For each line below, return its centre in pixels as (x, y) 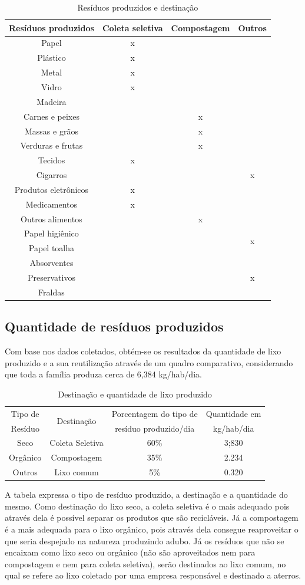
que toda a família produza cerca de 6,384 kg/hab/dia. (103, 374)
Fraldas (52, 292)
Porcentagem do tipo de (155, 413)
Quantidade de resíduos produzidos (114, 326)
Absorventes (52, 263)
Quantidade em (233, 413)
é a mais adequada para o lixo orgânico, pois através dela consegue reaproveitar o (152, 529)
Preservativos (51, 277)
